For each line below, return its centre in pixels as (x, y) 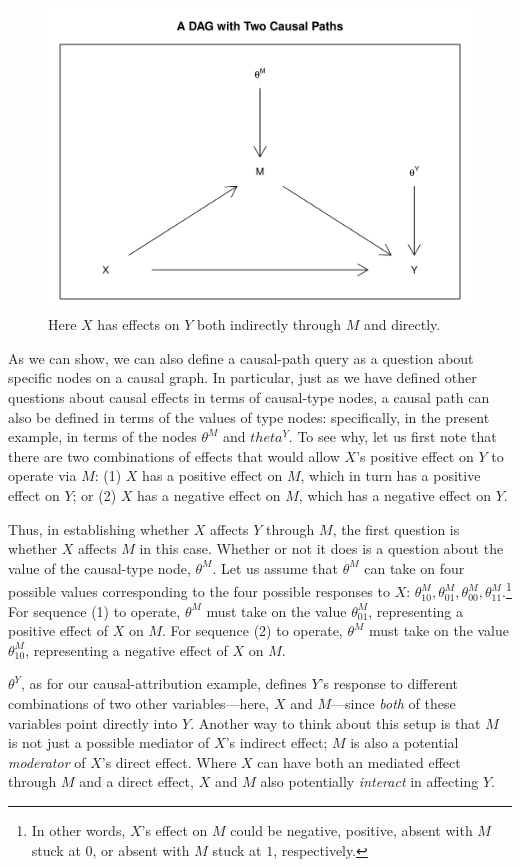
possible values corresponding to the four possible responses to (199, 591)
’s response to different (389, 683)
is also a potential (404, 742)
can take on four (414, 567)
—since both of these (393, 703)
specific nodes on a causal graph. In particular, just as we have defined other (242, 377)
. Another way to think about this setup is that (335, 722)
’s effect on (174, 829)
